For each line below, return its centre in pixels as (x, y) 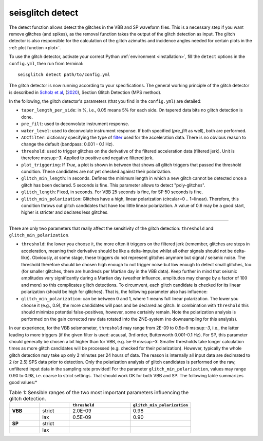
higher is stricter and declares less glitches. (65, 212)
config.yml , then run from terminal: (46, 63)
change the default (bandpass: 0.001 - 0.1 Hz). (67, 144)
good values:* (23, 383)
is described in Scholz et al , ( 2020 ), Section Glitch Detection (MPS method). (85, 92)
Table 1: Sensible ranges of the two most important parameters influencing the (99, 392)
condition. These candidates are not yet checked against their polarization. (96, 171)
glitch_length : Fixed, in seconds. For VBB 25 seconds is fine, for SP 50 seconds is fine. (112, 192)
